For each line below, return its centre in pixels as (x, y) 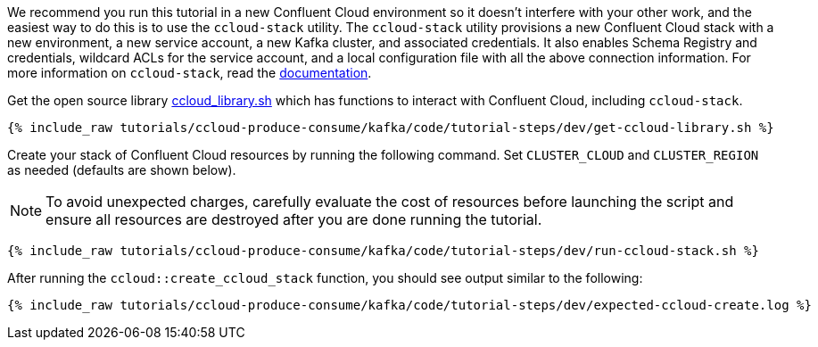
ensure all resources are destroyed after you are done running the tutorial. (294, 219)
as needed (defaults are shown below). (122, 170)
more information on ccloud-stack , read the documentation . (190, 73)
